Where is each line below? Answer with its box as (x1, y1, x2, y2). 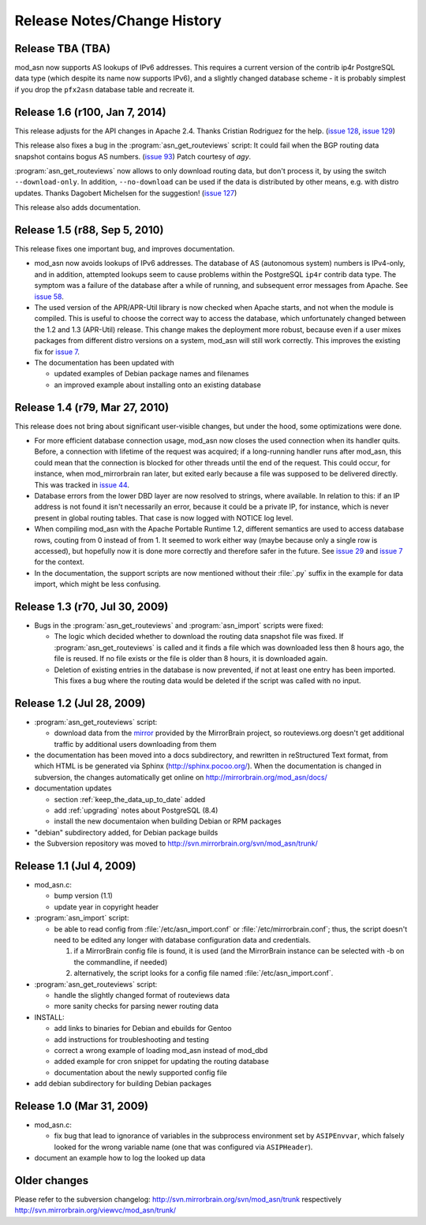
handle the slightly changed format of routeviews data (54, 990, 230, 999)
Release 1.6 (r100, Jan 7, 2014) (14, 105, 166, 118)
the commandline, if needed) (73, 957, 168, 966)
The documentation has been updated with (34, 357, 175, 367)
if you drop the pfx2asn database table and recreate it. (14, 84, 195, 94)
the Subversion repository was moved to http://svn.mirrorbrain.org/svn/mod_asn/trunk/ (34, 838, 319, 848)
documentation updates (34, 783, 112, 793)
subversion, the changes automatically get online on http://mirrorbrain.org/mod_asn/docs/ (34, 772, 327, 782)
